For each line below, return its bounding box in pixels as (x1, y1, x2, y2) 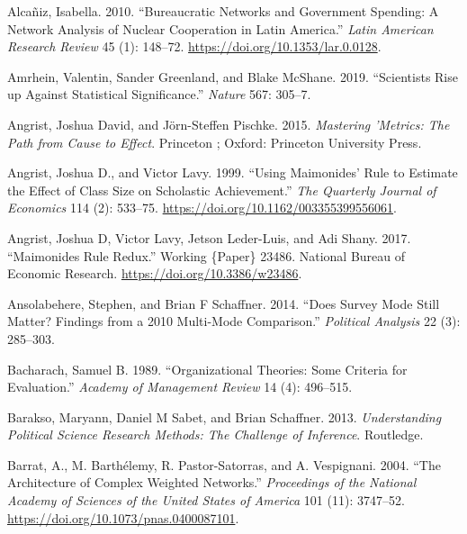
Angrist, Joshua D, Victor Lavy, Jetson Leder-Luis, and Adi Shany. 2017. (7, 228, 411, 247)
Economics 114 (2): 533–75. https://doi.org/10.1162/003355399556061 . (7, 198, 397, 217)
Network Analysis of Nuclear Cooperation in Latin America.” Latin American (7, 19, 434, 38)
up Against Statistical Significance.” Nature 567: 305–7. (7, 85, 311, 104)
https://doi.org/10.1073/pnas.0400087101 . (7, 508, 239, 527)
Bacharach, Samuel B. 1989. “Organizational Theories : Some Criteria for (7, 359, 408, 378)
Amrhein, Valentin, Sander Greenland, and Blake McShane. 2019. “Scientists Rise (7, 67, 458, 86)
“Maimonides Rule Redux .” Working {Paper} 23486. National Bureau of (7, 246, 406, 265)
